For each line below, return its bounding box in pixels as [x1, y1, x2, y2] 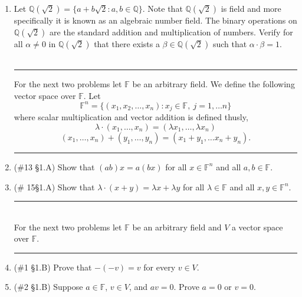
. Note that [142, 2, 183, 14]
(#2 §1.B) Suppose [14, 280, 83, 293]
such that [212, 37, 247, 49]
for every [143, 260, 176, 273]
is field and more [221, 2, 281, 14]
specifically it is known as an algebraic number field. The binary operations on [14, 14, 297, 26]
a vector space [231, 220, 283, 233]
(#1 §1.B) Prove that [14, 260, 92, 273]
